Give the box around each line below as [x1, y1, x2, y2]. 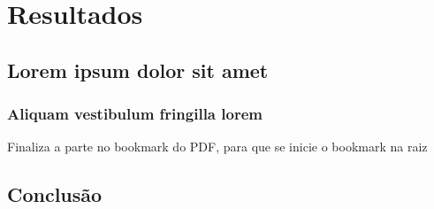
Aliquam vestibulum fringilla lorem [7, 103, 263, 125]
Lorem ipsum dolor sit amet [7, 56, 269, 83]
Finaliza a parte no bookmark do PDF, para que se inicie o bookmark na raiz [7, 137, 428, 156]
